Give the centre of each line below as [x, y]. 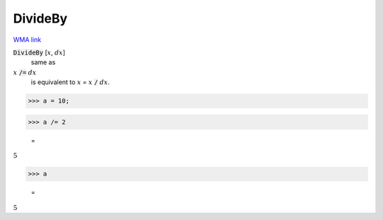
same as [43, 62]
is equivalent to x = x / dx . [70, 82]
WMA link [27, 40]
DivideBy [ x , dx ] [39, 52]
